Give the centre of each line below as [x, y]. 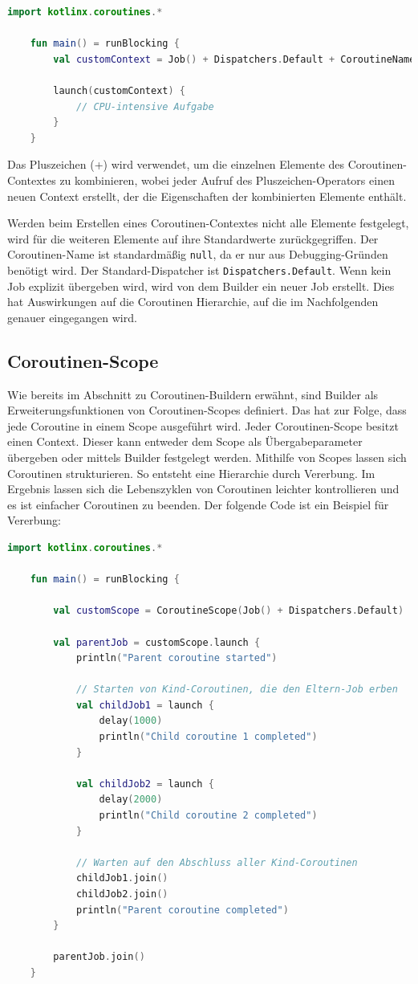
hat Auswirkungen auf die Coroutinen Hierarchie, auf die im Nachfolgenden [193, 302]
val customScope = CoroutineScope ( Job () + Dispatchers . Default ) [229, 611]
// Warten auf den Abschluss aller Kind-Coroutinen [217, 862]
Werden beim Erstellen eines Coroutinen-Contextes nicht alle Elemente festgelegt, [208, 223]
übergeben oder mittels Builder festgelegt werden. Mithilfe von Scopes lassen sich [207, 457]
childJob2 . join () [122, 894]
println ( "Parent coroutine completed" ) [182, 910]
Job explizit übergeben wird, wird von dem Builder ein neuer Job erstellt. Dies [201, 286]
